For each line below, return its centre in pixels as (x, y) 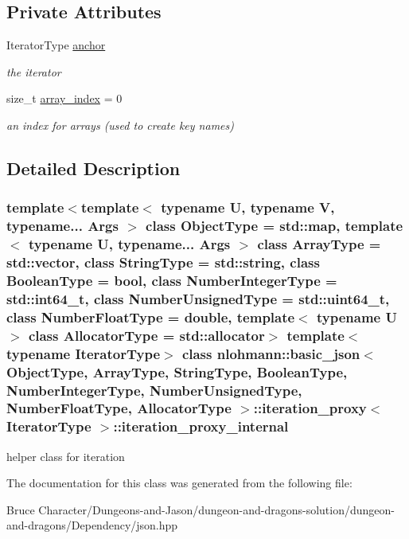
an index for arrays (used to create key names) (120, 125)
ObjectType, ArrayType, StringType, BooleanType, (177, 371)
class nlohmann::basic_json (271, 353)
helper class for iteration (66, 456)
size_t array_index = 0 (64, 98)
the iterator (34, 71)
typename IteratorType (84, 353)
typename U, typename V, (248, 207)
